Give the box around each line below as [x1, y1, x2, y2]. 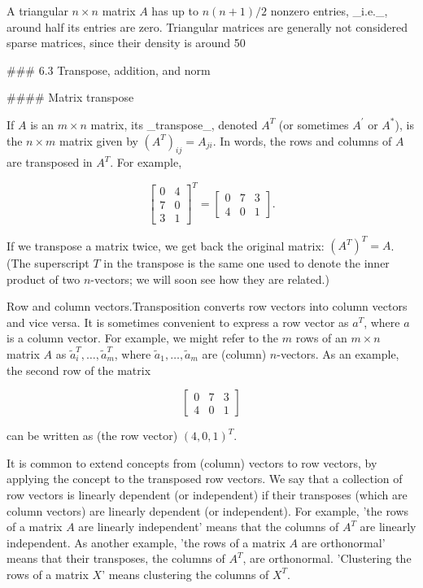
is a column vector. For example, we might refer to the [7, 329, 279, 346]
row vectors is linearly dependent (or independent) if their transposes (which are [7, 486, 408, 503]
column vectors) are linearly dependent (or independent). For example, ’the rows [7, 502, 409, 519]
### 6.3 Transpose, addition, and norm [7, 61, 211, 78]
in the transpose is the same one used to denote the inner [103, 255, 390, 272]
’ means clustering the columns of [102, 565, 269, 582]
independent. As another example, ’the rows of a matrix [7, 534, 286, 551]
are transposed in [7, 154, 93, 171]
